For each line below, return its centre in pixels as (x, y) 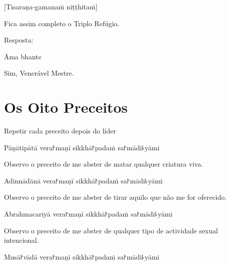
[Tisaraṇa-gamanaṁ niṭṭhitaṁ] (51, 6)
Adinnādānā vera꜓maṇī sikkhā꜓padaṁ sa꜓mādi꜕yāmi (83, 180)
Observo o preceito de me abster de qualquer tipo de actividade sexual (111, 230)
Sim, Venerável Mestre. (39, 73)
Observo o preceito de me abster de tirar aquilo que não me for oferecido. (115, 197)
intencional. (22, 240)
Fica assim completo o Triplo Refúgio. (62, 23)
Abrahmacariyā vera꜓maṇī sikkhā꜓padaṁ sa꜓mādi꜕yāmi (88, 214)
